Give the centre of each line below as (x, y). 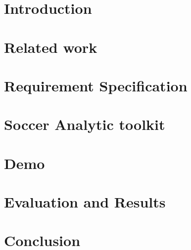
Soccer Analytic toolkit (85, 124)
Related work (51, 47)
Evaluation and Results (85, 202)
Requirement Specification (96, 85)
